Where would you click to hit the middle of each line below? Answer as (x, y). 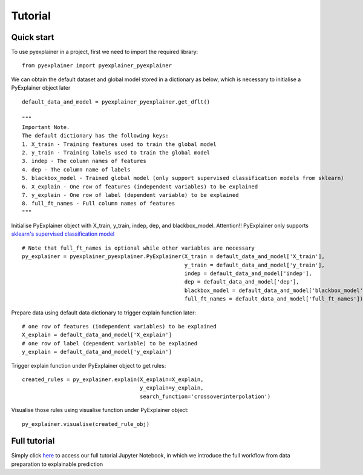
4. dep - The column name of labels (76, 169)
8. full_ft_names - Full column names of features (99, 204)
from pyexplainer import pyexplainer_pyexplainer (97, 66)
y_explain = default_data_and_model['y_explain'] (97, 352)
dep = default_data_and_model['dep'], (242, 282)
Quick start (33, 37)
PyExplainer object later (41, 88)
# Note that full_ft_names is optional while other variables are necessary (139, 248)
